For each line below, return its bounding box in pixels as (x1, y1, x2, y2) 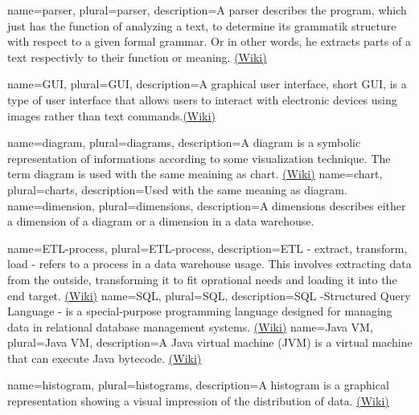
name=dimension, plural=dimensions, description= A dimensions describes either (7, 197, 406, 214)
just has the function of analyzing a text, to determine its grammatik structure (7, 17, 396, 34)
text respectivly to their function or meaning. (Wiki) (7, 48, 267, 65)
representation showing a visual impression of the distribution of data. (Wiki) (7, 393, 389, 409)
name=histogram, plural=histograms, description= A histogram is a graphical (7, 376, 389, 393)
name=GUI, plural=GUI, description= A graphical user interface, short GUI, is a (7, 75, 407, 92)
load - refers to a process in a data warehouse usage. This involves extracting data (7, 255, 412, 272)
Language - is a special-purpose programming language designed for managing (7, 303, 392, 319)
